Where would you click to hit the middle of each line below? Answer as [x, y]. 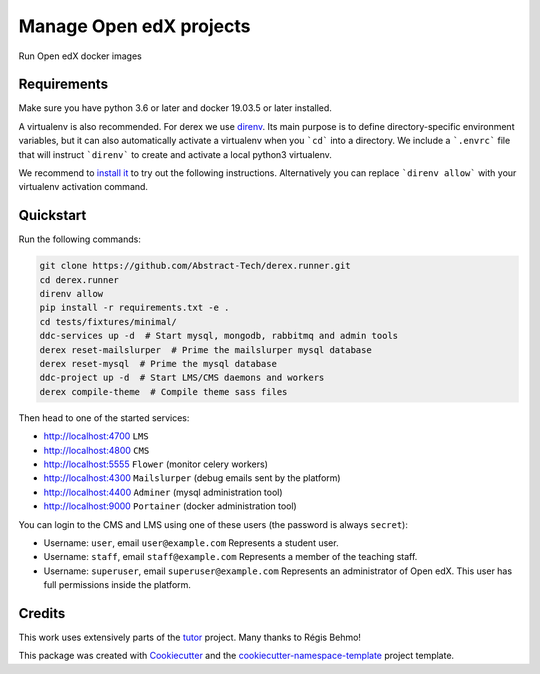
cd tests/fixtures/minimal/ [108, 321]
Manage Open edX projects [134, 26]
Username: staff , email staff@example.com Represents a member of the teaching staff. [230, 557]
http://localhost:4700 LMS [96, 436]
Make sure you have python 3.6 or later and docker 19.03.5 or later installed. [175, 108]
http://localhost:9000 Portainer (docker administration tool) [170, 506]
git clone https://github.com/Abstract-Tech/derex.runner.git [195, 266]
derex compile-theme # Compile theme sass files [163, 391]
